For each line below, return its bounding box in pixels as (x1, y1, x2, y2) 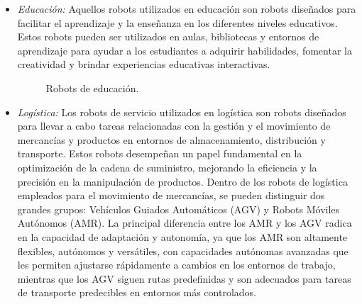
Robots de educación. (45, 80, 139, 95)
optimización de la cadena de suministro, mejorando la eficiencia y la (17, 159, 317, 174)
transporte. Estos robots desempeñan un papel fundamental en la (17, 146, 302, 161)
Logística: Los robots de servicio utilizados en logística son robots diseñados (17, 104, 346, 119)
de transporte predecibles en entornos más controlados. (17, 285, 256, 300)
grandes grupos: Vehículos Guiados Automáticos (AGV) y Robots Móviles (17, 201, 340, 216)
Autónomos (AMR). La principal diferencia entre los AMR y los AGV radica (17, 215, 352, 230)
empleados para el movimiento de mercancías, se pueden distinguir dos (17, 188, 325, 203)
